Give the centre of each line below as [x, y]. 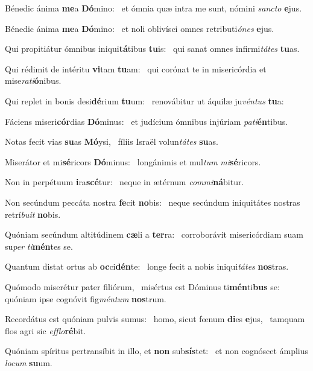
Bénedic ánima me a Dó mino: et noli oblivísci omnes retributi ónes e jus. [140, 28]
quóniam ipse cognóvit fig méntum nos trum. [86, 298]
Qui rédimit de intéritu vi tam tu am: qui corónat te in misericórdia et [136, 68]
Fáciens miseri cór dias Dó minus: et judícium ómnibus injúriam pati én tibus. [147, 121]
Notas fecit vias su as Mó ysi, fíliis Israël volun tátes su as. [112, 141]
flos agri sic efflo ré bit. [46, 330]
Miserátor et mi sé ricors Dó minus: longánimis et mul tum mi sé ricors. [133, 161]
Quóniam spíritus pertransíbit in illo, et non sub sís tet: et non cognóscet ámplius [157, 351]
